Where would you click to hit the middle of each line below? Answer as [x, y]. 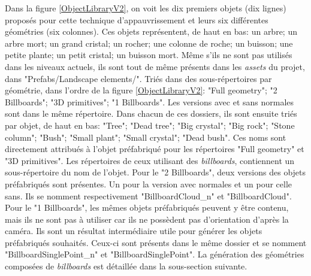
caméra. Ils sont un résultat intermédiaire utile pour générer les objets [134, 231]
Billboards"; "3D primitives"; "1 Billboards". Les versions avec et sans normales [150, 101]
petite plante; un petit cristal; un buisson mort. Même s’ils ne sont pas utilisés [149, 55]
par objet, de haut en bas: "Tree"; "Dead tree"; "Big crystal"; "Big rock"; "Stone [150, 125]
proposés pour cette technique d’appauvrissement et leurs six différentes [137, 19]
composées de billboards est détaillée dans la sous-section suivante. [126, 266]
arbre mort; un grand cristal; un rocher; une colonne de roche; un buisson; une [149, 43]
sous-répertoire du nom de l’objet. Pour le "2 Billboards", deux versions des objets [155, 172]
